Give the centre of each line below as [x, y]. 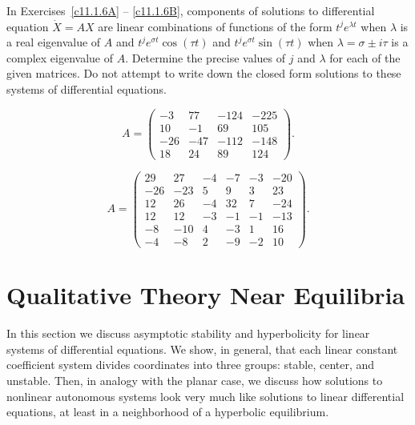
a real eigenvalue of [54, 42]
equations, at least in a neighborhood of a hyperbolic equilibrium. [168, 412]
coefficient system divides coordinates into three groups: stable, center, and [191, 365]
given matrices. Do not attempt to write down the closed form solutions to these [204, 73]
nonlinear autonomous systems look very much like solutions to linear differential [205, 396]
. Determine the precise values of [205, 57]
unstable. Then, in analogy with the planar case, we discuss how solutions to [195, 380]
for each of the [365, 57]
